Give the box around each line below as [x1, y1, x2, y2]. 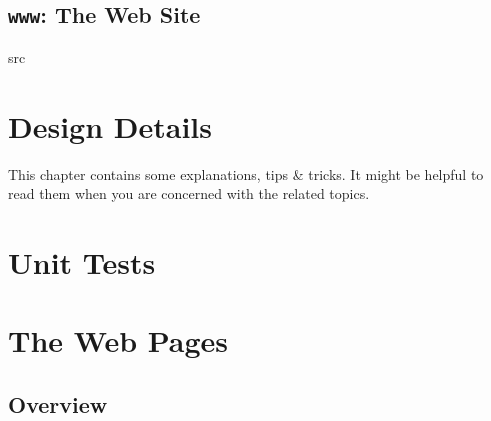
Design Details [8, 105, 213, 146]
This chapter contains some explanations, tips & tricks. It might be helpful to [8, 163, 484, 184]
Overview [8, 388, 108, 419]
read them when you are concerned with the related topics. [8, 183, 370, 204]
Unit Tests [8, 241, 156, 282]
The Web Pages [8, 320, 229, 361]
